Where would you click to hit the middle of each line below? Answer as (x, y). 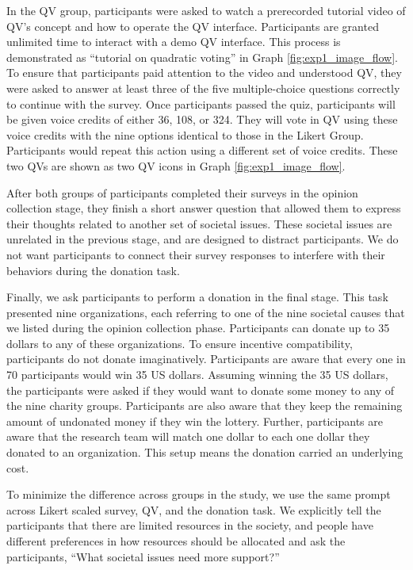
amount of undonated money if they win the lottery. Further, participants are (195, 421)
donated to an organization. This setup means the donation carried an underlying (205, 452)
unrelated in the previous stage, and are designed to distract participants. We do (203, 239)
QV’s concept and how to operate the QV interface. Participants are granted (193, 26)
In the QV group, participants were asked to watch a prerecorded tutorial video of (206, 10)
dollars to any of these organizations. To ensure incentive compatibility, (180, 343)
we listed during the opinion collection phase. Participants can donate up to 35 (198, 328)
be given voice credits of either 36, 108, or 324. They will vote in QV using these (202, 119)
